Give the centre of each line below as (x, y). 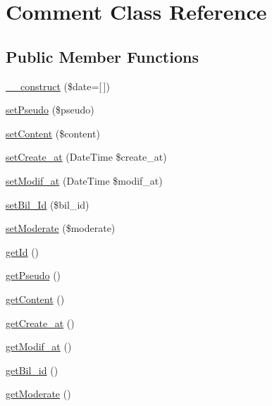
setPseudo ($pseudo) (50, 110)
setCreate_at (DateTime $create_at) (86, 157)
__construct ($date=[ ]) (58, 86)
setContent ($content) (53, 133)
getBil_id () (32, 370)
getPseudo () (33, 275)
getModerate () (38, 394)
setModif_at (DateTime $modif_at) (84, 180)
